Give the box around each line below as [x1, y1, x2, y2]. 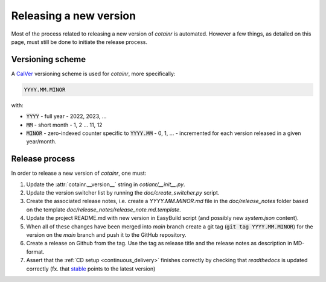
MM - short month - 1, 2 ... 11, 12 [26, 121, 103, 128]
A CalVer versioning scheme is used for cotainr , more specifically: [11, 70, 176, 77]
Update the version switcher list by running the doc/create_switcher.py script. [26, 189, 220, 196]
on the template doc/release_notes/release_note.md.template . [26, 205, 181, 213]
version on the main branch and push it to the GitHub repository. [26, 231, 187, 239]
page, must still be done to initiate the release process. [11, 38, 148, 45]
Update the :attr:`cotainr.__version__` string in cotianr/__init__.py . [26, 181, 185, 188]
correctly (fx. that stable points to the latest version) [26, 265, 156, 272]
